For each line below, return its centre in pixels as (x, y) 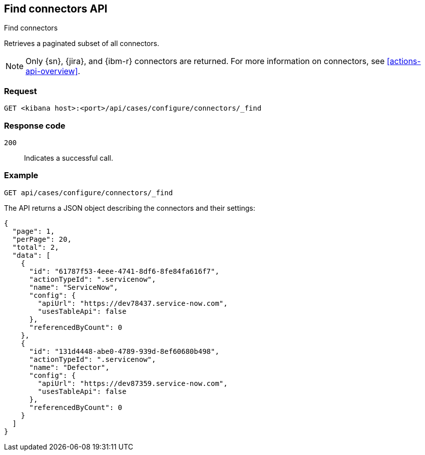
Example (21, 175)
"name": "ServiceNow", (74, 287)
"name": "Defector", (69, 367)
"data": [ (31, 255)
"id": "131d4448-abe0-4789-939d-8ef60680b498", (124, 351)
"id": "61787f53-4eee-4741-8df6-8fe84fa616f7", (124, 271)
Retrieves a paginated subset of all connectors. (82, 44)
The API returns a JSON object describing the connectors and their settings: (130, 208)
